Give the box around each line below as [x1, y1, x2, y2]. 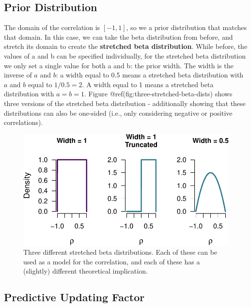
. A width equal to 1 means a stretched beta [82, 79, 214, 89]
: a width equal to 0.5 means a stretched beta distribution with [56, 70, 244, 80]
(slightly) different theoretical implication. [23, 266, 148, 276]
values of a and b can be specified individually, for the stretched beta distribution [4, 50, 246, 61]
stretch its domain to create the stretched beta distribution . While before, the [4, 41, 248, 51]
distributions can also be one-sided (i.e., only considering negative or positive [4, 107, 233, 118]
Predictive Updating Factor [4, 290, 145, 305]
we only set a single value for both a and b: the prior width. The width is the [4, 60, 234, 70]
